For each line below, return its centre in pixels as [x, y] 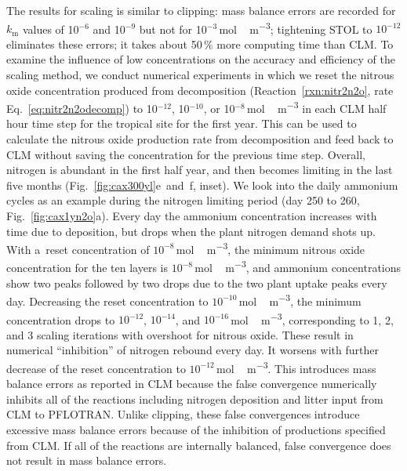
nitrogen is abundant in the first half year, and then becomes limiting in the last [200, 170]
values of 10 [51, 29]
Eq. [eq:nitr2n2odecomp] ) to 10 [82, 108]
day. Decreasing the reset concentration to [107, 301]
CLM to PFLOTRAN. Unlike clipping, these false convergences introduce [183, 414]
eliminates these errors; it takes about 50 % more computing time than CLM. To [200, 43]
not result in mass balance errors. [87, 460]
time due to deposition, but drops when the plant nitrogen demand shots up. [191, 231]
